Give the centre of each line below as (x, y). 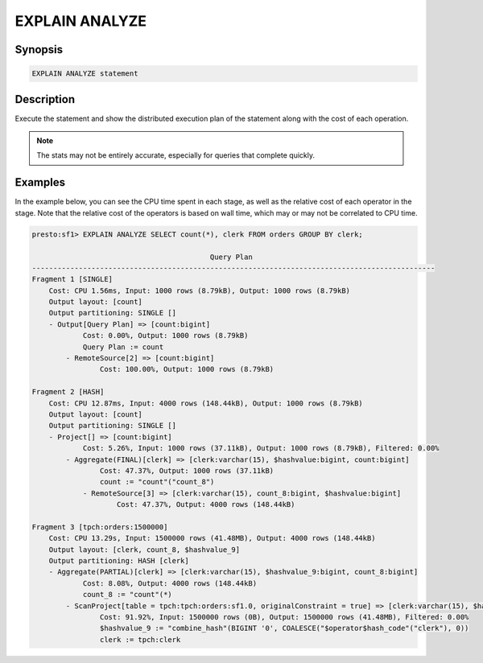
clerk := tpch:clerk (140, 639)
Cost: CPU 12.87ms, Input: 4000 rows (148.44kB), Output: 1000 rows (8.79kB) (206, 403)
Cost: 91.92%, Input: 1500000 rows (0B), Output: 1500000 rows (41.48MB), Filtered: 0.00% (284, 617)
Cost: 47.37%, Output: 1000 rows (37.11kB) (187, 470)
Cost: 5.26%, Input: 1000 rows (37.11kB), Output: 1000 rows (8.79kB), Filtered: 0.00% (261, 448)
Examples (40, 182)
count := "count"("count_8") (157, 482)
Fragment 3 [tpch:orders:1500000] (100, 527)
